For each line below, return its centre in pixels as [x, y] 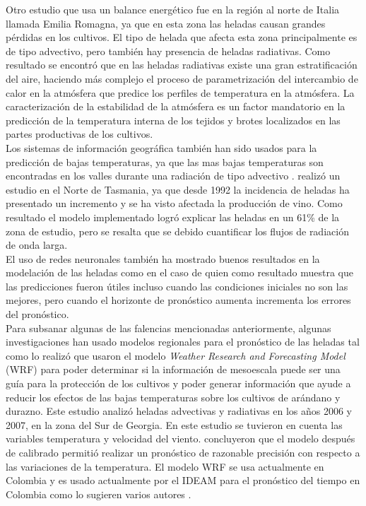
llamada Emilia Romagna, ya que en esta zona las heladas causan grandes [166, 23]
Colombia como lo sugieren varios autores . [99, 494]
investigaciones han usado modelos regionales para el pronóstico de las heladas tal [183, 342]
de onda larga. [37, 245]
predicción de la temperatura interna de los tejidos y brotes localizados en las [173, 120]
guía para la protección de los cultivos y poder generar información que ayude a [178, 383]
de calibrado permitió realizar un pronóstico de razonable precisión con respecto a [183, 452]
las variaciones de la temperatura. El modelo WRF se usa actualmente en [165, 466]
